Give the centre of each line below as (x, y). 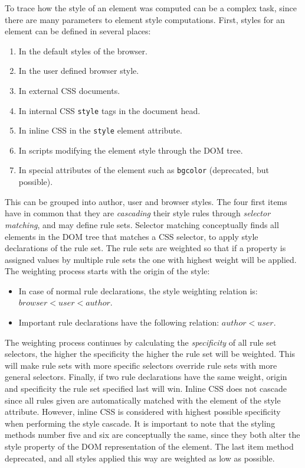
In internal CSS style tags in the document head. (109, 110)
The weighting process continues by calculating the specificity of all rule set (141, 342)
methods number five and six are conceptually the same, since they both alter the (152, 435)
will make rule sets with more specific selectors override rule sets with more (141, 365)
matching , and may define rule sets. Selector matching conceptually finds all (142, 224)
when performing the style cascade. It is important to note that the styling (140, 423)
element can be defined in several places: (78, 31)
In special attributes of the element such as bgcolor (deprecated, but (144, 170)
